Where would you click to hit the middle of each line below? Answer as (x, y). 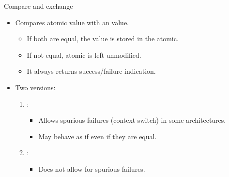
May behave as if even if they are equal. (98, 136)
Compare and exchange (38, 6)
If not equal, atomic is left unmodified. (84, 55)
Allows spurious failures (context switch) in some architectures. (132, 120)
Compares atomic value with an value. (72, 22)
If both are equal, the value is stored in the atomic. (103, 39)
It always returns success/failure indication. (91, 71)
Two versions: (35, 87)
